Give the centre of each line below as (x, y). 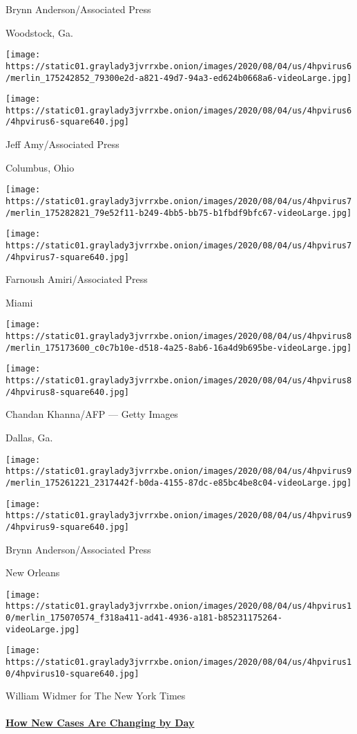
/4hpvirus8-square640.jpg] (67, 392)
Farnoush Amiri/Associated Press (77, 279)
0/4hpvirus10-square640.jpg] (73, 673)
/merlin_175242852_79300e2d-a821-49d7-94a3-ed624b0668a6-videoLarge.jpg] (179, 78)
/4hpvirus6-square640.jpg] (67, 122)
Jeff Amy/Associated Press (62, 144)
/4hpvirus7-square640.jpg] (67, 257)
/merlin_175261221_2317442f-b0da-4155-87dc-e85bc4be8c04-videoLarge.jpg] (179, 483)
